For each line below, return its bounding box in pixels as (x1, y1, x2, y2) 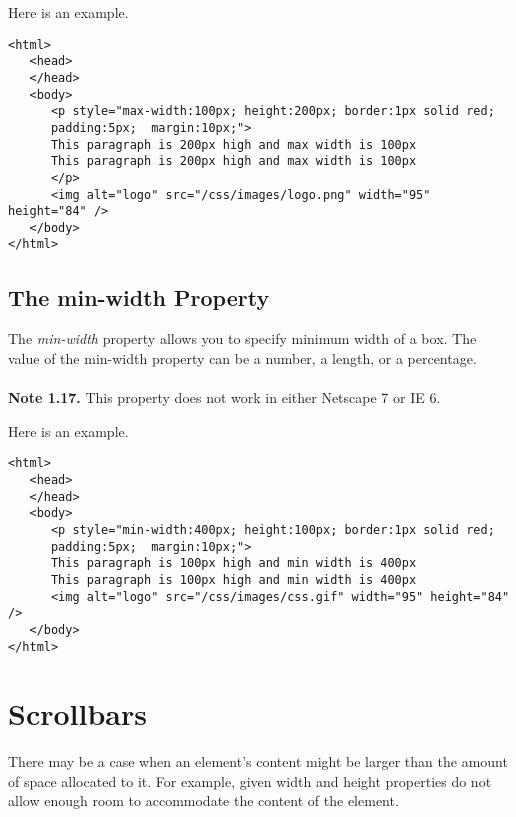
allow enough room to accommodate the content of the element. (8, 790, 399, 811)
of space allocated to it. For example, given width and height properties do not (8, 770, 492, 791)
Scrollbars (8, 693, 147, 734)
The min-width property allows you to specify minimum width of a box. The (8, 328, 477, 349)
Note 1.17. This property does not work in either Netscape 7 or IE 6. (8, 387, 441, 408)
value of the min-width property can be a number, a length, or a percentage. (8, 347, 477, 368)
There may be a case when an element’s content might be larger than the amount (8, 751, 508, 772)
